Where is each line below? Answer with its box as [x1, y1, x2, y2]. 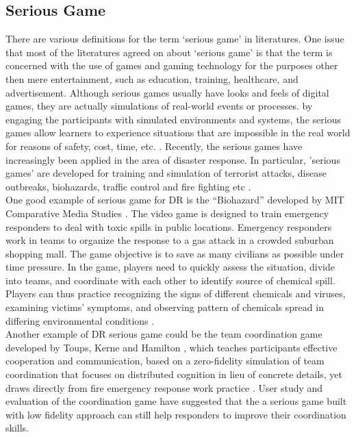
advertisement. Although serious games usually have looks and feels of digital [5, 85, 329, 99]
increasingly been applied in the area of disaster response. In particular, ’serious [5, 152, 340, 166]
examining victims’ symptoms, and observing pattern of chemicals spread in [5, 300, 324, 314]
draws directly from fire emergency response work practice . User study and [5, 380, 323, 395]
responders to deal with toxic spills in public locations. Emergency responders [5, 219, 332, 234]
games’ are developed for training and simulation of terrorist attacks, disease [5, 166, 327, 180]
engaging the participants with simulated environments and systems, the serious [5, 112, 341, 126]
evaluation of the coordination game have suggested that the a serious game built [5, 394, 347, 408]
